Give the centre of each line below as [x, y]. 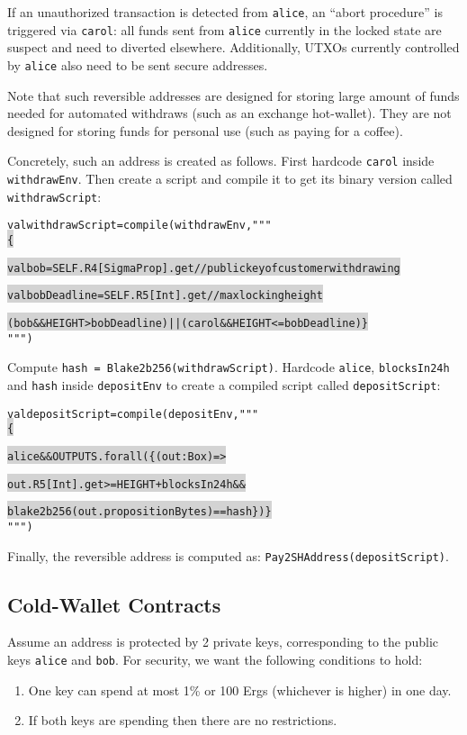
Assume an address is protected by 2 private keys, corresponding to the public [223, 642]
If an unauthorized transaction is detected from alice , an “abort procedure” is [225, 12]
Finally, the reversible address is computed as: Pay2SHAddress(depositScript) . [228, 555]
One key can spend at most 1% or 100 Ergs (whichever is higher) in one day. [240, 690]
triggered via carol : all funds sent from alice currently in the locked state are [225, 29]
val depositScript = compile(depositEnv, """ [133, 414]
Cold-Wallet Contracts [114, 604]
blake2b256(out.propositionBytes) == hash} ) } [139, 512]
